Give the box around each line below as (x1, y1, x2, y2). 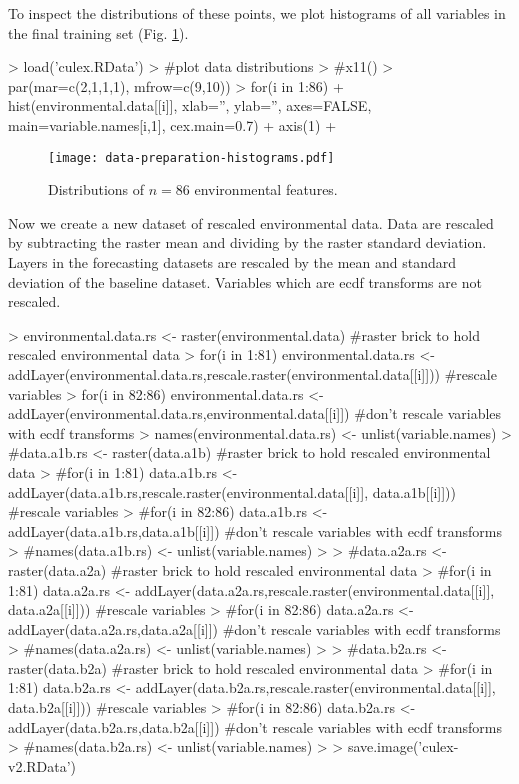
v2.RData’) (8, 755, 77, 776)
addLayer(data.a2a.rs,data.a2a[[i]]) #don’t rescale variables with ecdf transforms (8, 618, 501, 639)
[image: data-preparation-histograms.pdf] (48, 150, 335, 165)
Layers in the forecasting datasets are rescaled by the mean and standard (8, 252, 457, 272)
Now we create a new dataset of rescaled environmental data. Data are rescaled (8, 212, 494, 233)
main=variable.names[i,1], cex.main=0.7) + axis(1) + (8, 114, 337, 135)
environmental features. (194, 179, 338, 200)
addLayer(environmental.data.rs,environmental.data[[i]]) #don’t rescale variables (8, 403, 502, 424)
